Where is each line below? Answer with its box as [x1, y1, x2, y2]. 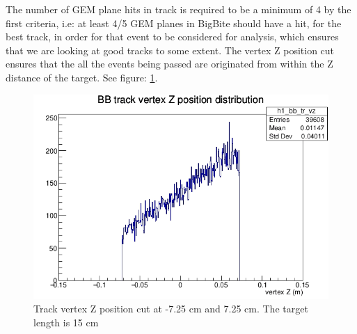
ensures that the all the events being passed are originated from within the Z [6, 56, 333, 71]
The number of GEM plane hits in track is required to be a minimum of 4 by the [6, 2, 351, 16]
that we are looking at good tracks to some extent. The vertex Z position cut [6, 42, 335, 57]
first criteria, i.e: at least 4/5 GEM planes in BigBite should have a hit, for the [6, 15, 342, 30]
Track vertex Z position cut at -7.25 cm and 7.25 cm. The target [33, 301, 308, 316]
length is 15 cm [33, 315, 99, 329]
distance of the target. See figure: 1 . [6, 70, 158, 84]
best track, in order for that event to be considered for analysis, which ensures [6, 29, 339, 44]
